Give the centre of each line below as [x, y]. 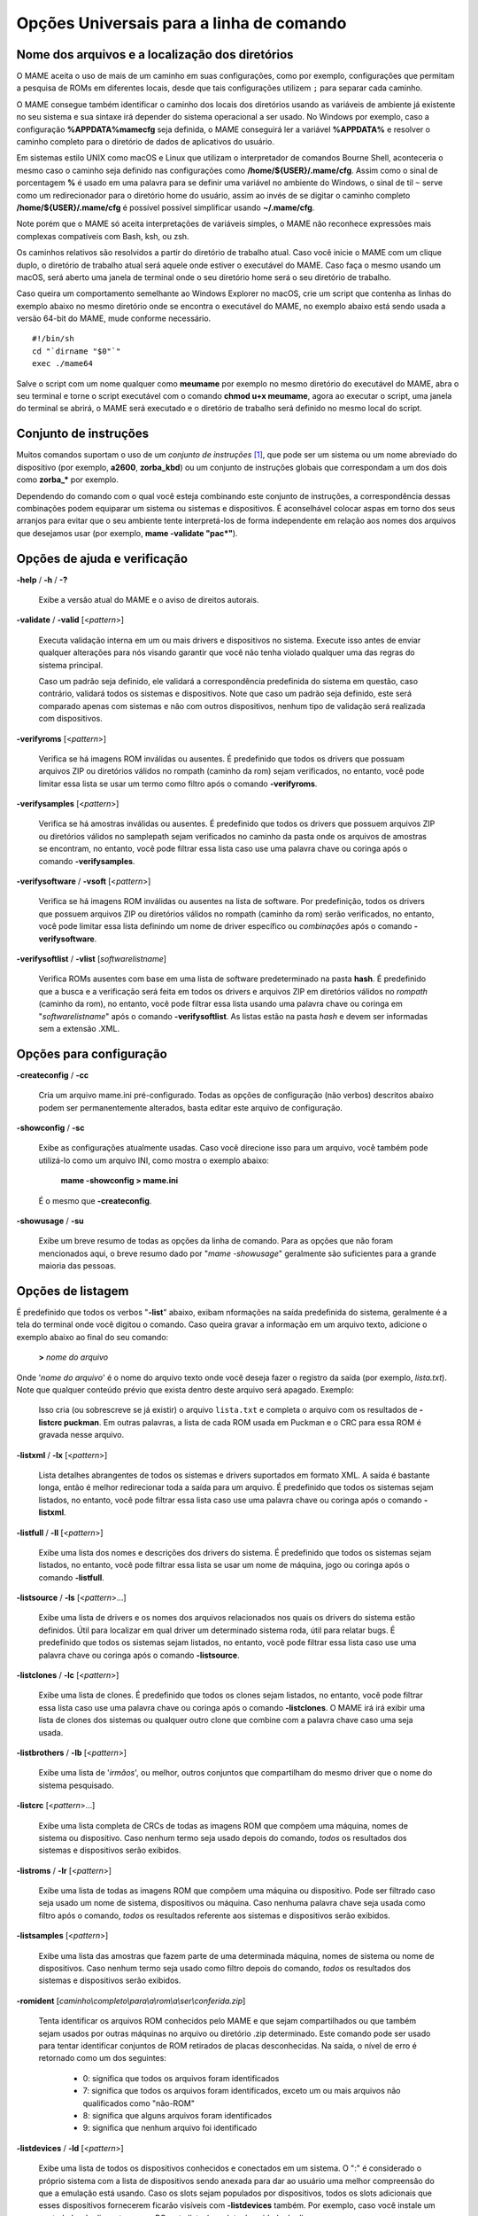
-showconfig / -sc [50, 1128]
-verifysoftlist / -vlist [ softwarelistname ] [92, 958]
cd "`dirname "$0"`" [77, 351]
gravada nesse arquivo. [81, 1435]
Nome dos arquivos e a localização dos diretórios [155, 55]
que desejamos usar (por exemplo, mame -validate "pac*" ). [127, 533]
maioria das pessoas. [77, 1266]
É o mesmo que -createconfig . [95, 1200]
